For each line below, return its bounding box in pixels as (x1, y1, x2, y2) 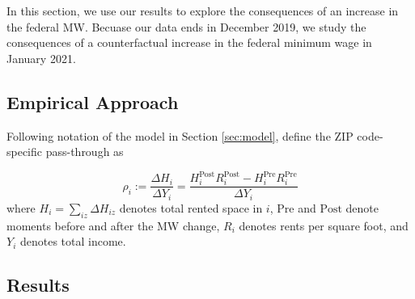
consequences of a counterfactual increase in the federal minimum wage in (6, 34, 372, 51)
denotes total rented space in (119, 199, 263, 216)
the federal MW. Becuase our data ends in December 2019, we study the (6, 18, 366, 35)
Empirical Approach (6, 89, 179, 114)
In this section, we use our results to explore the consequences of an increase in (6, 2, 399, 19)
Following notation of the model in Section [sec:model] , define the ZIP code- (6, 127, 383, 144)
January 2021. (6, 49, 76, 66)
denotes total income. (19, 233, 126, 250)
